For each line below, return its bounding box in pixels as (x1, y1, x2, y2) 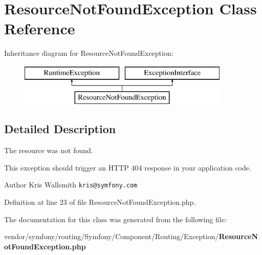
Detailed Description (4, 121, 116, 137)
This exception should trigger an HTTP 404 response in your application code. (4, 162, 251, 173)
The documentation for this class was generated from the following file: (4, 214, 227, 224)
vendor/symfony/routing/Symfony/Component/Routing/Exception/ (4, 231, 219, 242)
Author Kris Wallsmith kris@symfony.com (4, 179, 138, 190)
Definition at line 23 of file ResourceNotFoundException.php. (4, 197, 196, 207)
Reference (4, 18, 75, 39)
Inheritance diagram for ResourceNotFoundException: (4, 48, 173, 58)
